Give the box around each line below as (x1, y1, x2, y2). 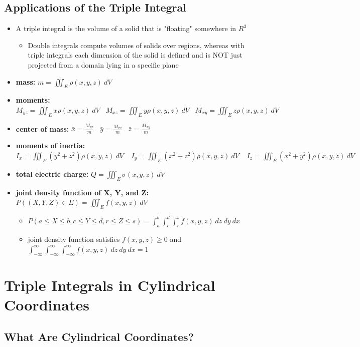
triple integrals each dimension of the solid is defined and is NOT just (28, 50, 243, 60)
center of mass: (16, 123, 69, 134)
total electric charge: (16, 168, 89, 179)
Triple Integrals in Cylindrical (4, 274, 215, 295)
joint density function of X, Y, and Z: (16, 187, 149, 197)
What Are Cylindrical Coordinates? (4, 328, 194, 344)
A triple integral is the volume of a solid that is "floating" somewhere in (16, 23, 236, 34)
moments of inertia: (16, 140, 85, 151)
